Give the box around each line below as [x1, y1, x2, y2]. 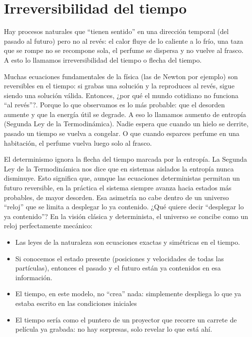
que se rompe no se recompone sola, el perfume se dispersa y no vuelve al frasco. [4, 45, 244, 55]
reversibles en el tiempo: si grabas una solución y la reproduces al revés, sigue [4, 81, 235, 91]
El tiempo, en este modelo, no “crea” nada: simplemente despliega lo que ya [15, 288, 241, 299]
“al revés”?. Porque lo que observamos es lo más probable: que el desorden [4, 100, 225, 110]
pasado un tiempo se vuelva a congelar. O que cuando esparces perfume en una [4, 128, 239, 138]
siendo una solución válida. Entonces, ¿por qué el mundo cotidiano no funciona [4, 90, 239, 100]
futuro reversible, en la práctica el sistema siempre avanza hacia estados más [4, 183, 232, 193]
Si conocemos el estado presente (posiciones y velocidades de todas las [15, 253, 224, 263]
